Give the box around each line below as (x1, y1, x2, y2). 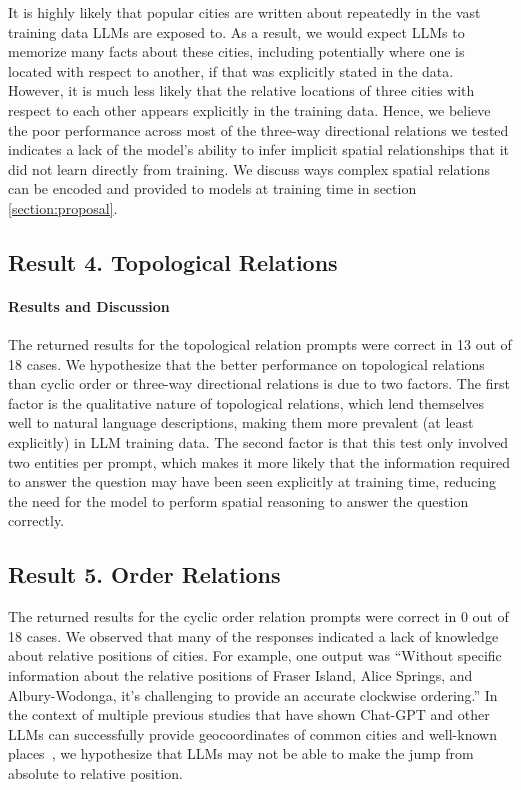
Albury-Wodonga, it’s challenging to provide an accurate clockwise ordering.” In (8, 684, 498, 705)
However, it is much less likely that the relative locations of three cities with (8, 80, 475, 101)
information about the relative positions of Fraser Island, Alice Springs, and (8, 665, 473, 686)
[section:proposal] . (8, 197, 118, 218)
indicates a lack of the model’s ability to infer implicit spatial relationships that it (8, 139, 509, 160)
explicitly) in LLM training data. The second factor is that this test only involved (8, 432, 509, 453)
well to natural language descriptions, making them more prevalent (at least (8, 412, 474, 433)
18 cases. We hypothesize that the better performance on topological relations (8, 353, 485, 374)
